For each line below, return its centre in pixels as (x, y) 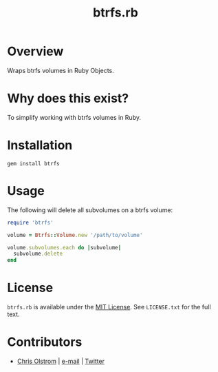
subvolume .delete (38, 254)
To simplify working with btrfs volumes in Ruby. (74, 117)
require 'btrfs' (30, 223)
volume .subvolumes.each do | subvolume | (64, 247)
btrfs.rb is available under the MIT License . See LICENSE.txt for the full (109, 307)
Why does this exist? (68, 99)
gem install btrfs (33, 163)
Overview (35, 51)
